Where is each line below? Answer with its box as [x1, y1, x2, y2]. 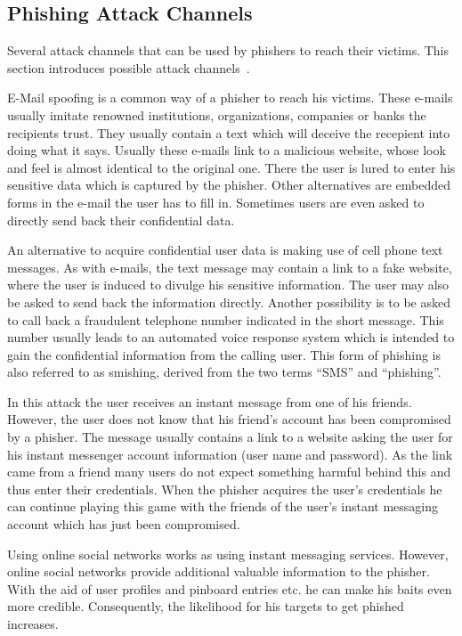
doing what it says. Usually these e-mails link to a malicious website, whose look [7, 141, 446, 159]
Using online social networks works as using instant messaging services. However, [7, 544, 449, 563]
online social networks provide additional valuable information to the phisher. [7, 562, 430, 581]
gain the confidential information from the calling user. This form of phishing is [7, 345, 442, 363]
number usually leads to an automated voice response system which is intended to [7, 328, 455, 347]
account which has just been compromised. [7, 515, 240, 534]
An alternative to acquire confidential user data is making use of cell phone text [7, 241, 443, 259]
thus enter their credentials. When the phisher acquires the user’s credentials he [7, 479, 442, 498]
